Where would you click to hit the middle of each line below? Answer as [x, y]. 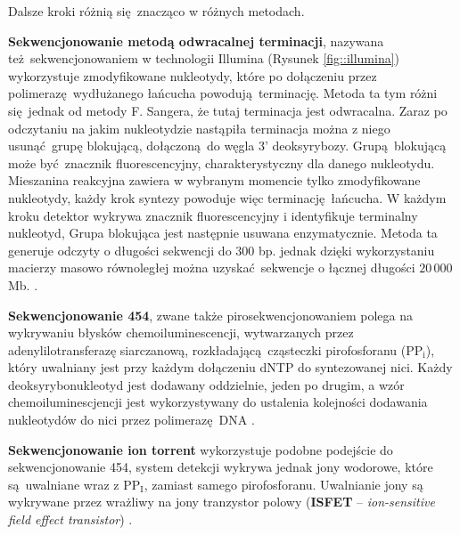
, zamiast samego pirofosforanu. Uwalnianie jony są [283, 484]
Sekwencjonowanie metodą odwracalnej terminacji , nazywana [196, 41]
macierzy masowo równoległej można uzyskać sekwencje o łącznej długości [212, 267]
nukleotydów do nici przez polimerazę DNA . [131, 420]
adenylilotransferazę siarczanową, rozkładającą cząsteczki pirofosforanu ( [207, 349]
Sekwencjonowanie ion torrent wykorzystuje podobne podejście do [201, 449]
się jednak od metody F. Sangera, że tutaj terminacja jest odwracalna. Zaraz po [228, 110]
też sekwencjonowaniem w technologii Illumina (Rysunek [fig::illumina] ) [204, 58]
